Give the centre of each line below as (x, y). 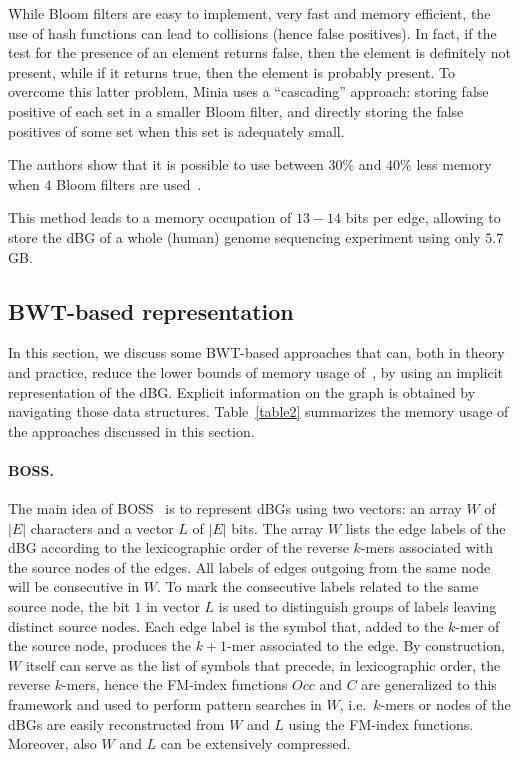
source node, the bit (69, 606)
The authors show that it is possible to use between (166, 164)
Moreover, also (52, 743)
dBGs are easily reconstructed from (116, 723)
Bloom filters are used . (129, 183)
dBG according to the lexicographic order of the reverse (178, 547)
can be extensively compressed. (255, 743)
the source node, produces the (100, 645)
